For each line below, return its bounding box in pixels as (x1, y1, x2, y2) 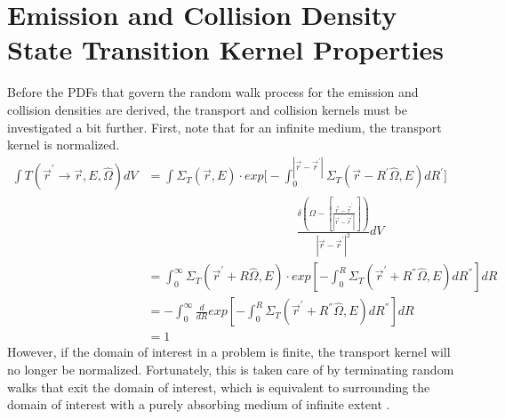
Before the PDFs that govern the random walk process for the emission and (7, 83, 419, 101)
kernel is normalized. (7, 135, 120, 154)
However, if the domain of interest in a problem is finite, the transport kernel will (7, 342, 451, 361)
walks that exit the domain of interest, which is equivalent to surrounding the (7, 377, 430, 396)
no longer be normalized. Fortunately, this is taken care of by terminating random (7, 359, 454, 378)
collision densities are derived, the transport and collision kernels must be (7, 100, 407, 118)
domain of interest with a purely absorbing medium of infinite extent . (7, 395, 390, 414)
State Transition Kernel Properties (7, 31, 445, 68)
